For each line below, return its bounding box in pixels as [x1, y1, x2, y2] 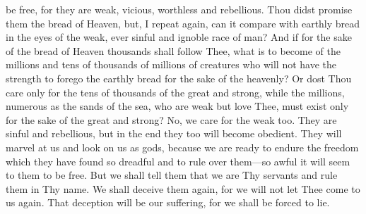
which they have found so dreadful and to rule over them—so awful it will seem [6, 153, 350, 168]
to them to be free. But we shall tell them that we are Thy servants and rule [6, 168, 338, 182]
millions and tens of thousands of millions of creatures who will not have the [6, 57, 336, 72]
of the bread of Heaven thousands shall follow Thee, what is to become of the [6, 43, 341, 58]
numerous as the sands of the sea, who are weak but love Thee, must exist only [6, 99, 349, 113]
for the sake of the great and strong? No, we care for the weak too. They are [6, 112, 337, 127]
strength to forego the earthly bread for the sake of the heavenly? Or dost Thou [6, 70, 352, 85]
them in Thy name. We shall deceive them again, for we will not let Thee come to [6, 181, 360, 196]
